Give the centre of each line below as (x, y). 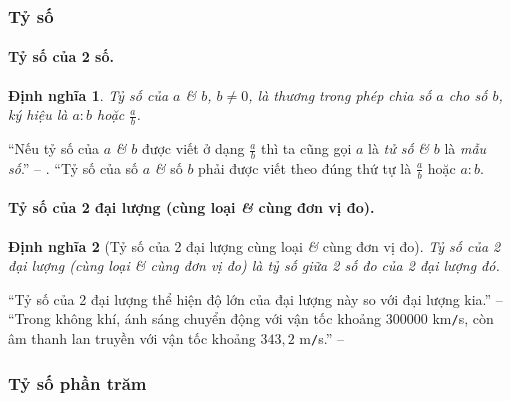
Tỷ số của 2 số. (61, 56)
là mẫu (465, 148)
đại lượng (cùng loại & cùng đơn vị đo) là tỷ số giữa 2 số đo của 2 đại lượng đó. (254, 265)
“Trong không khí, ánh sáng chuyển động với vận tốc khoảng (195, 318)
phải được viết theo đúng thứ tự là (305, 167)
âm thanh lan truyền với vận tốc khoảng (132, 337)
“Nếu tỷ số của (54, 148)
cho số (468, 94)
